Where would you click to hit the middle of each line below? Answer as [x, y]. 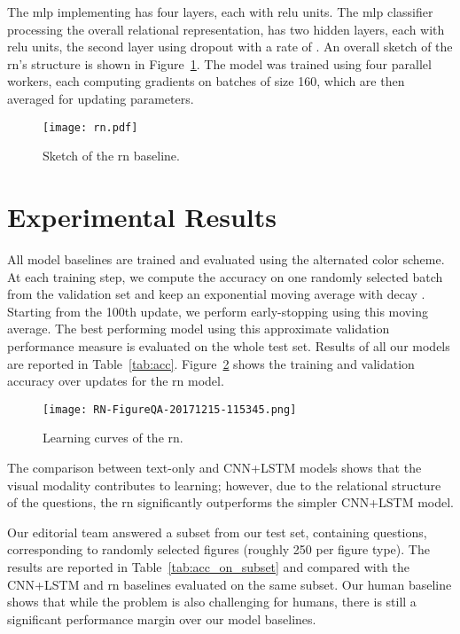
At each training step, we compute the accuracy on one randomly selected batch [225, 276]
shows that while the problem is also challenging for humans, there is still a [212, 602]
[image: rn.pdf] [90, 127]
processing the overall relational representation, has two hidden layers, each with [226, 29]
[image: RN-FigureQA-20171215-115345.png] [170, 409]
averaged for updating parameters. [101, 98]
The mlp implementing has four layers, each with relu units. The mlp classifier [220, 12]
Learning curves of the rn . [113, 438]
